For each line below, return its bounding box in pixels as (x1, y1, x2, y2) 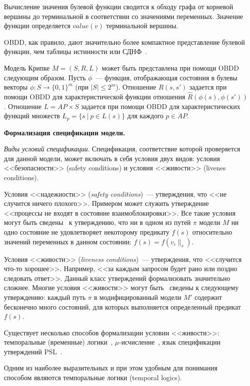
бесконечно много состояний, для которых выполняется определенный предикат (4, 301, 241, 312)
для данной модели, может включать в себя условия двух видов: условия (4, 153, 220, 163)
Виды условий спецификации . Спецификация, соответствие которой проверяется (4, 144, 240, 154)
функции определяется (4, 20, 71, 31)
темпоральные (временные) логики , (4, 337, 113, 347)
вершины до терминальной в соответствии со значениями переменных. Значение (4, 11, 243, 21)
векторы (4, 82, 28, 92)
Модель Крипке (4, 62, 50, 73)
